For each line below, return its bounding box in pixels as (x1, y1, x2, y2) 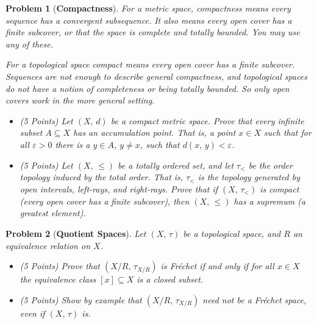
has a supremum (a (233, 194, 306, 207)
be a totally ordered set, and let (118, 158, 234, 171)
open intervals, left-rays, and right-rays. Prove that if (20, 182, 218, 195)
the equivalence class (20, 273, 96, 286)
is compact (260, 182, 299, 195)
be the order (248, 158, 293, 171)
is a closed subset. (137, 273, 204, 286)
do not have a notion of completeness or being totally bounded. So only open (5, 82, 290, 94)
